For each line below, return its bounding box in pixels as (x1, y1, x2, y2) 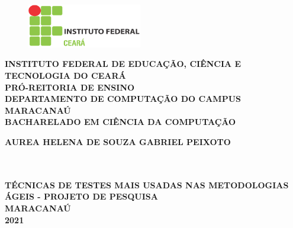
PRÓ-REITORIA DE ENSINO (5, 81, 135, 93)
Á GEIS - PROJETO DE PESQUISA (5, 190, 158, 203)
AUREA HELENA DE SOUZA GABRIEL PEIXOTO (5, 136, 231, 148)
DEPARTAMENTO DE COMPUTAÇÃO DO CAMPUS (5, 92, 241, 105)
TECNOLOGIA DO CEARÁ (5, 69, 126, 82)
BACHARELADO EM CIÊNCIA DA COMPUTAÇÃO (5, 115, 236, 128)
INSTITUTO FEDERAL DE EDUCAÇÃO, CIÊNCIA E (5, 57, 242, 70)
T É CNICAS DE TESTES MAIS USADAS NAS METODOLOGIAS (5, 178, 289, 191)
